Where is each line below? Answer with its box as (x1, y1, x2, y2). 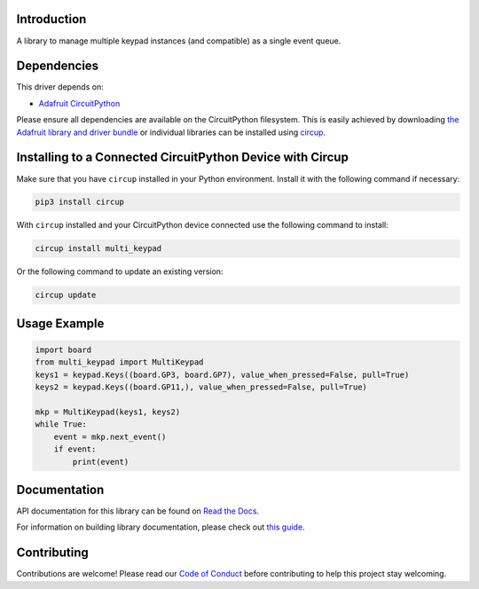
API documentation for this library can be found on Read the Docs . (16, 506, 260, 516)
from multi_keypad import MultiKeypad (35, 357, 204, 367)
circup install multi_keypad (35, 244, 162, 254)
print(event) (72, 457, 130, 467)
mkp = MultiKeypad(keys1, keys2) (35, 406, 181, 417)
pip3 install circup (35, 197, 124, 208)
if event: (53, 444, 97, 454)
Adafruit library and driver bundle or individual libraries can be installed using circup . (16, 127, 326, 137)
